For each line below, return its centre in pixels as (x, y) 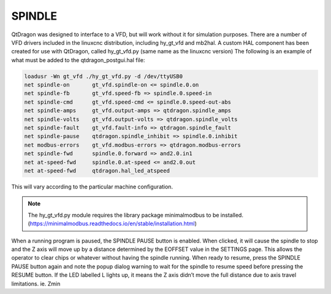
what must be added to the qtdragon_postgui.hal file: (78, 60)
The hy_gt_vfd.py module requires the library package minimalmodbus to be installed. (135, 215)
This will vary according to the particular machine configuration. (92, 187)
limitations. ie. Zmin (36, 284)
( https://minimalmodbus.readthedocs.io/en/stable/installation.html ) (112, 223)
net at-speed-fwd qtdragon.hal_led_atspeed (97, 171)
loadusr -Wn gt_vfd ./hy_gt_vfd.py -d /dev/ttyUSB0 (104, 76)
